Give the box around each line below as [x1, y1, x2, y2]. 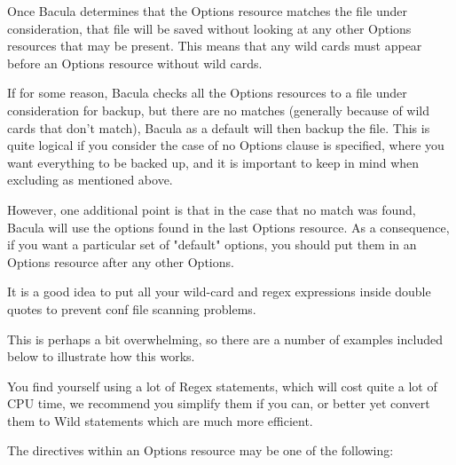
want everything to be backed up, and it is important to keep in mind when [7, 153, 420, 171]
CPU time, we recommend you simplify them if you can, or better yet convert [7, 394, 430, 413]
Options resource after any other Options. [7, 252, 234, 271]
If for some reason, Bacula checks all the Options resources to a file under [7, 83, 407, 102]
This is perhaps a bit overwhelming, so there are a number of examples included [7, 329, 443, 348]
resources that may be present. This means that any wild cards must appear [7, 36, 422, 55]
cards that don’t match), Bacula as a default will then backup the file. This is [7, 118, 430, 137]
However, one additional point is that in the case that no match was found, [7, 200, 416, 218]
